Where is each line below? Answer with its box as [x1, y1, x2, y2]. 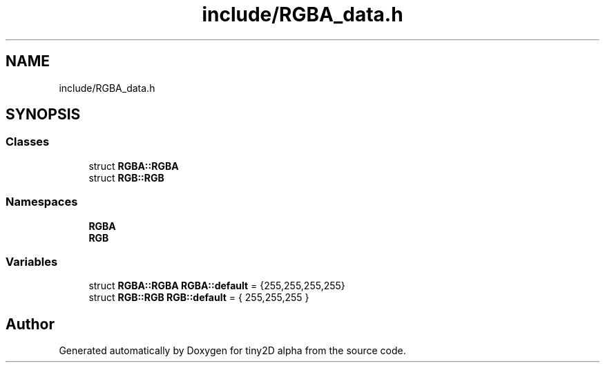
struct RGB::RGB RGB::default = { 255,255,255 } [88, 291, 309, 304]
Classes [6, 135, 50, 149]
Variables [6, 254, 58, 269]
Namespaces [6, 195, 78, 209]
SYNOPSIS [6, 106, 81, 124]
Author [6, 315, 55, 333]
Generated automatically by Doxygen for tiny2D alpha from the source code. [59, 345, 406, 357]
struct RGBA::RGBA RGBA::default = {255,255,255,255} [88, 280, 345, 292]
